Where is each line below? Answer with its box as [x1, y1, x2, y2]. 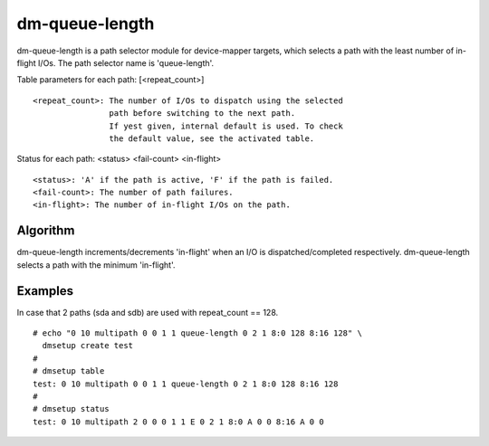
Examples [16, 283, 74, 299]
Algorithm [16, 223, 75, 239]
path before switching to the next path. [109, 109, 296, 119]
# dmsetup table [33, 366, 105, 376]
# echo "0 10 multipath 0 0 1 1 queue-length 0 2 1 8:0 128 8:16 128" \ [33, 328, 362, 338]
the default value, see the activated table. [109, 133, 315, 144]
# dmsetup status [33, 403, 110, 414]
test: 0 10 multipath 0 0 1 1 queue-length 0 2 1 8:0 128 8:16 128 [33, 378, 339, 389]
